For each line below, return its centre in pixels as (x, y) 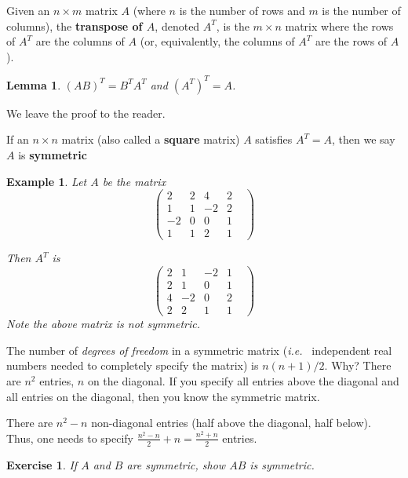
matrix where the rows (339, 26)
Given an (28, 10)
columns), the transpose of (75, 26)
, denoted (177, 26)
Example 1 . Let (47, 181)
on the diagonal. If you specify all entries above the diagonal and (243, 381)
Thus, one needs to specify (70, 438)
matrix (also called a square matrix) (151, 139)
